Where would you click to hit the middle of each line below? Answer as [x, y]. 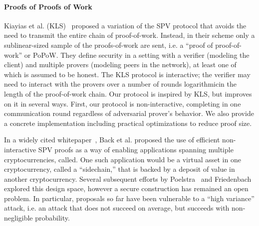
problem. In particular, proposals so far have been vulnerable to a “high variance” [129, 198]
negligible [18, 218]
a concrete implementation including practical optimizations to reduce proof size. [128, 123]
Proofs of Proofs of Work [48, 6]
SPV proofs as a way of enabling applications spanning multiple [136, 149]
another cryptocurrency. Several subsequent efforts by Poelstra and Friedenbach [128, 178]
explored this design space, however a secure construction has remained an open [126, 188]
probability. [52, 218]
